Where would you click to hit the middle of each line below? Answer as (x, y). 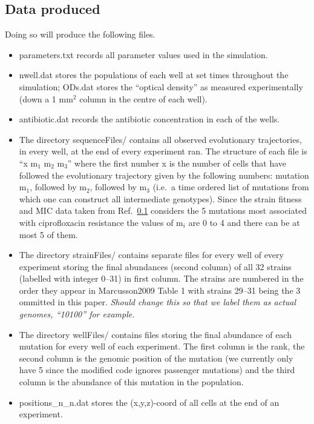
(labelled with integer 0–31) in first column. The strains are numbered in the (161, 278)
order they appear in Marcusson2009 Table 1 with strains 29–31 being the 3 (160, 290)
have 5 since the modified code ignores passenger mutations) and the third (157, 370)
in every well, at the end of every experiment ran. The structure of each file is (163, 151)
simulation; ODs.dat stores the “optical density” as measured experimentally (161, 86)
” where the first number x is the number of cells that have (177, 163)
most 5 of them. (48, 234)
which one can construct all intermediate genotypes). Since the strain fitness (160, 198)
